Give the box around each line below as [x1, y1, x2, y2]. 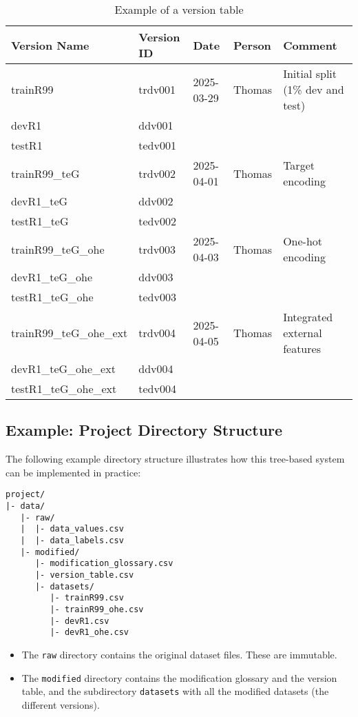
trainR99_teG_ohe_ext [11, 325, 128, 341]
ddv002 [138, 193, 173, 209]
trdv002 [138, 165, 176, 181]
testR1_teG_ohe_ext [11, 381, 117, 396]
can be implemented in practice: [6, 465, 141, 479]
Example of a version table [114, 1, 244, 17]
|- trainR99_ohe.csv [50, 604, 144, 614]
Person [233, 37, 271, 53]
